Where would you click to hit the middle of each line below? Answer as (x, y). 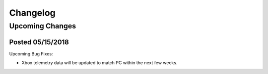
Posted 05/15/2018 (39, 42)
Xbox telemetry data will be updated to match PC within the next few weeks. (100, 63)
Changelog (32, 13)
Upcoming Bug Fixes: (31, 53)
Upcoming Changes (43, 26)
